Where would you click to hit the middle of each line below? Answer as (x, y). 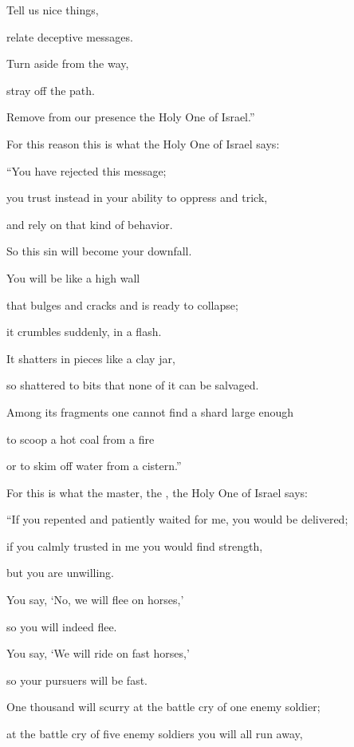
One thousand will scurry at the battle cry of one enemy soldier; (163, 707)
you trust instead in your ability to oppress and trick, (137, 198)
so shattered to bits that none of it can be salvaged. (133, 385)
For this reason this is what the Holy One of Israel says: (143, 143)
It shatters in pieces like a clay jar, (91, 358)
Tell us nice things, (53, 10)
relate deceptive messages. (70, 36)
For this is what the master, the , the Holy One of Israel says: (157, 492)
